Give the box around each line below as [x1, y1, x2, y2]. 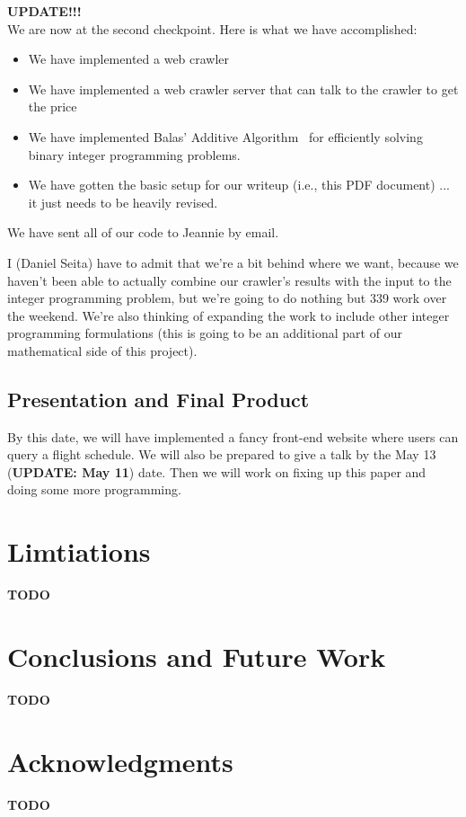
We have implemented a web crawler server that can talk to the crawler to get [28, 79, 459, 98]
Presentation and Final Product [7, 385, 310, 413]
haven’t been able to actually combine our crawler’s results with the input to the [7, 271, 452, 289]
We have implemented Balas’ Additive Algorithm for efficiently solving [28, 127, 423, 146]
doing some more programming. [7, 480, 181, 499]
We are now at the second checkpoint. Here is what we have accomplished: [7, 19, 418, 38]
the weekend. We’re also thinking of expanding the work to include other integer [7, 306, 450, 324]
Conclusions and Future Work [7, 637, 386, 674]
